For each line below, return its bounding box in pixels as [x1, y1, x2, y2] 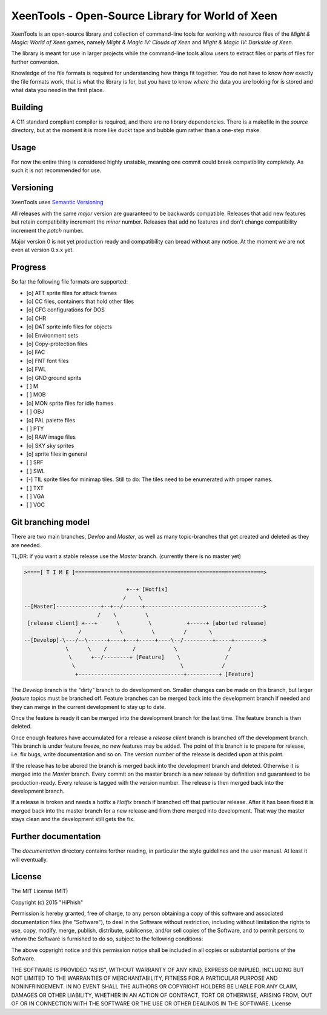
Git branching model [11, 517, 90, 527]
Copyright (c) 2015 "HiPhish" [11, 899, 84, 906]
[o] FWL [26, 365, 47, 373]
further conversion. [11, 58, 60, 65]
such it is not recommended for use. [11, 167, 102, 174]
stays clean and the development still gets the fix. [11, 816, 135, 823]
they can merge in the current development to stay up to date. [11, 703, 166, 710]
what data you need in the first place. [11, 86, 104, 93]
